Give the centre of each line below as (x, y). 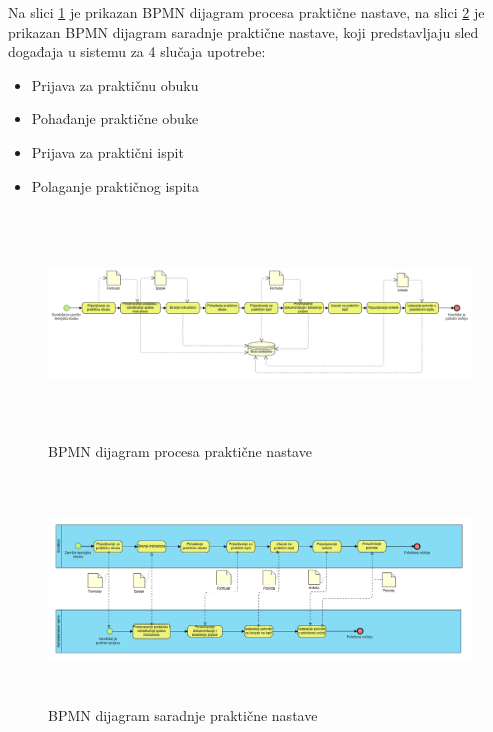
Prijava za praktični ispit (107, 151)
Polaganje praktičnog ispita (115, 185)
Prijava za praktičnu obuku (115, 84)
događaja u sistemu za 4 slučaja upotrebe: (137, 51)
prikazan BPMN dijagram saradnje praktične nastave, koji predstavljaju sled (243, 31)
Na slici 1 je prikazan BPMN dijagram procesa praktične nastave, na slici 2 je (246, 12)
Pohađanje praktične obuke (115, 118)
